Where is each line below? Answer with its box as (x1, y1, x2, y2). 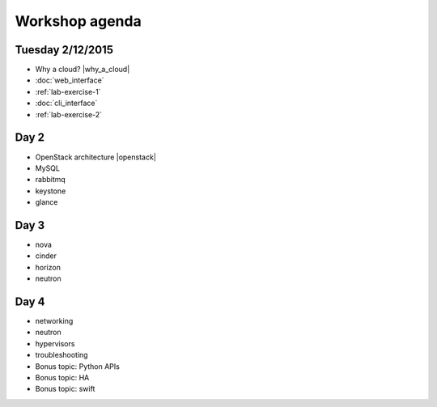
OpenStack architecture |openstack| (35, 152, 157, 162)
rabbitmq (35, 175, 66, 184)
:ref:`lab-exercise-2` (35, 109, 103, 119)
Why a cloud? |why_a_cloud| (35, 65, 130, 74)
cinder (35, 251, 57, 261)
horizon (35, 262, 61, 272)
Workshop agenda (15, 12, 142, 30)
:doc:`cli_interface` (35, 98, 98, 108)
